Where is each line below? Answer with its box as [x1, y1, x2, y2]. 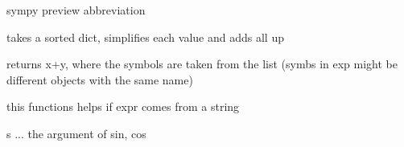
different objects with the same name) [6, 71, 193, 88]
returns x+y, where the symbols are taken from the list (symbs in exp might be [6, 55, 398, 72]
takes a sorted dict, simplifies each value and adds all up [6, 28, 284, 45]
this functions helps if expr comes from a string [6, 98, 240, 115]
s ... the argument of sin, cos [6, 125, 146, 141]
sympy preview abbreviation [6, 2, 146, 18]
